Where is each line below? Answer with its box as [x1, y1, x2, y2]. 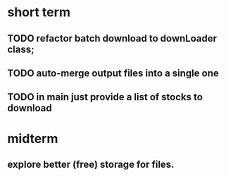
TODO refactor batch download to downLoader [7, 32, 217, 44]
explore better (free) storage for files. [7, 158, 175, 170]
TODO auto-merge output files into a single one [7, 67, 220, 79]
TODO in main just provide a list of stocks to [7, 91, 203, 103]
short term [7, 4, 70, 20]
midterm [7, 130, 58, 147]
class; [7, 43, 34, 55]
